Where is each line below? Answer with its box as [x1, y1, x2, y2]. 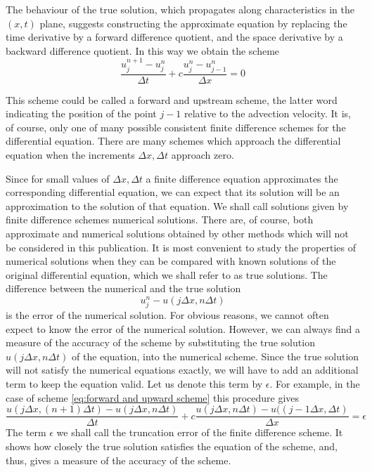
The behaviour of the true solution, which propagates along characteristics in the [6, 2, 354, 16]
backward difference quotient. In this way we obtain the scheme [6, 43, 280, 58]
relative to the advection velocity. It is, [184, 106, 351, 121]
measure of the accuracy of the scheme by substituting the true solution [6, 335, 315, 350]
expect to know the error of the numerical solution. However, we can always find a [6, 321, 360, 336]
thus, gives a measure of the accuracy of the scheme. [6, 452, 231, 467]
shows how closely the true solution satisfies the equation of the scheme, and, [6, 438, 338, 453]
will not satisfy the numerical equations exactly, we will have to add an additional [6, 362, 359, 377]
